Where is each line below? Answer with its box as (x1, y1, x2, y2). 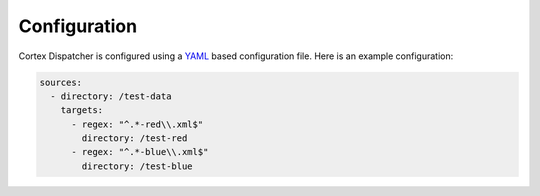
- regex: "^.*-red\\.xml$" (71, 118, 204, 130)
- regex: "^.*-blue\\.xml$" (71, 146, 209, 158)
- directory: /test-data (50, 90, 172, 102)
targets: (60, 105, 104, 116)
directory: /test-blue (81, 160, 194, 172)
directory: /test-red (81, 133, 188, 144)
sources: (39, 76, 83, 88)
